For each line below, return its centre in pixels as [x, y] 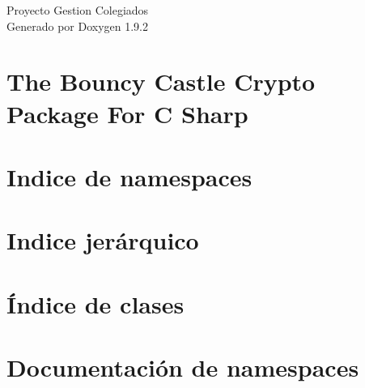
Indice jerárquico [103, 240]
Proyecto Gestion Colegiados [78, 10]
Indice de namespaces [129, 176]
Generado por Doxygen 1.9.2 [77, 26]
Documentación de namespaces [183, 367]
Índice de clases [95, 303]
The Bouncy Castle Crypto [161, 81]
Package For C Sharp [127, 113]
